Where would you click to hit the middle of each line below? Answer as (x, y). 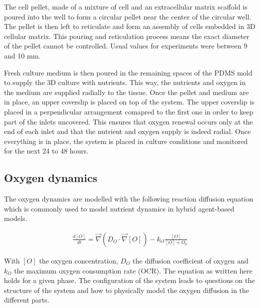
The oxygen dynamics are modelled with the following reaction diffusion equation (129, 199)
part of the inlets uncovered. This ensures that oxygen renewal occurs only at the (128, 121)
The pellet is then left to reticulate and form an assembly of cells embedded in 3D (130, 26)
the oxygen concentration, (79, 260)
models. (16, 218)
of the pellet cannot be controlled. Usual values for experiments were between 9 (126, 46)
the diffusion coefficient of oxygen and (190, 260)
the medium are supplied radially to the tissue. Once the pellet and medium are (126, 92)
